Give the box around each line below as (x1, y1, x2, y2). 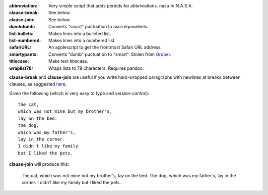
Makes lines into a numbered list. (48, 37, 116, 43)
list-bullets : (9, 30, 34, 37)
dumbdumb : (9, 24, 35, 30)
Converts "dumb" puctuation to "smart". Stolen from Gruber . (48, 51, 171, 57)
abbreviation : (9, 3, 38, 8)
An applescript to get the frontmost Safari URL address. (48, 45, 162, 50)
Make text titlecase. (48, 58, 89, 64)
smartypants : (9, 51, 38, 57)
